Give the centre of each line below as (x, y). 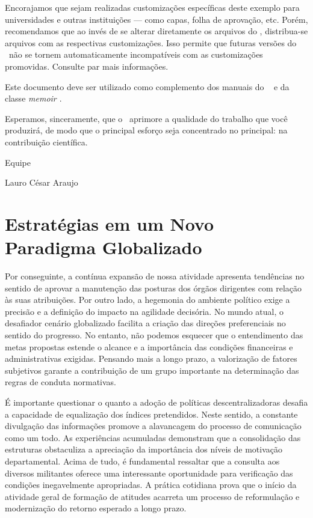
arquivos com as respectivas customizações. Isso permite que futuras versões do (151, 42)
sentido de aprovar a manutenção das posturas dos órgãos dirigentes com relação (153, 288)
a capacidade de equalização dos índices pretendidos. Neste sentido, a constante (151, 414)
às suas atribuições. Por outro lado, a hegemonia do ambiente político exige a (147, 300)
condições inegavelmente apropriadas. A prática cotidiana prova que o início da (151, 485)
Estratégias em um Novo (110, 223)
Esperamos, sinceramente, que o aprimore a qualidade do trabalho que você (146, 118)
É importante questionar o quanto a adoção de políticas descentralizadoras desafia (156, 402)
